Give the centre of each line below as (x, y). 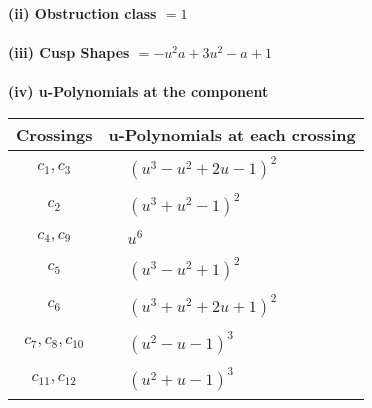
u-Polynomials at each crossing (232, 134)
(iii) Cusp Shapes (69, 52)
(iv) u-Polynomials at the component (138, 91)
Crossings (54, 134)
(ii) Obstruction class (82, 13)
